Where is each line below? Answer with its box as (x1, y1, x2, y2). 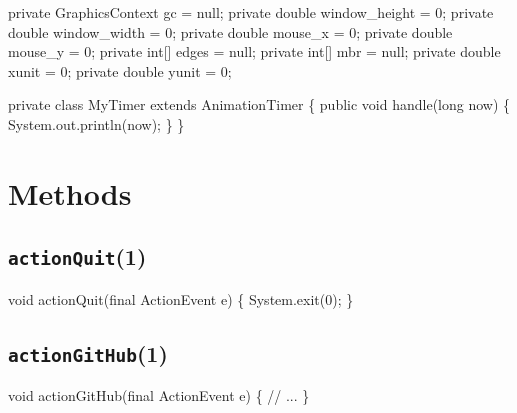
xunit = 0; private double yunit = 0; (8, 60, 232, 81)
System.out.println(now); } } (8, 113, 185, 134)
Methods (8, 172, 132, 213)
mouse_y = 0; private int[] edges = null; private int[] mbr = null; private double (8, 41, 501, 62)
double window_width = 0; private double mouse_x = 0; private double (8, 21, 453, 42)
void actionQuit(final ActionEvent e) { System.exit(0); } (8, 288, 354, 309)
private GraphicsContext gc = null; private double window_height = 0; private (8, 2, 494, 22)
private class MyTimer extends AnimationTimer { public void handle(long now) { (8, 94, 511, 115)
